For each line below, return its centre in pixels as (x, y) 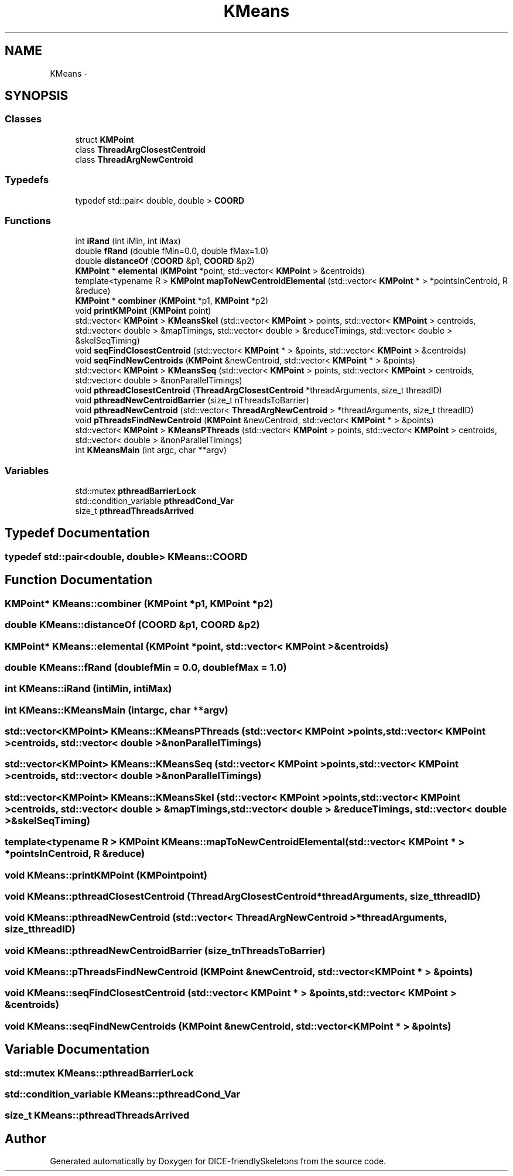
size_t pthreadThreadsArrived (135, 511)
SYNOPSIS (37, 96)
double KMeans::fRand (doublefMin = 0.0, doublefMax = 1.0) (146, 667)
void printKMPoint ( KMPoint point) (143, 311)
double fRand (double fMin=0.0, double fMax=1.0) (172, 251)
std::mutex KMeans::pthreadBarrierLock (99, 1073)
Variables (27, 470)
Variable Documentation (77, 1050)
